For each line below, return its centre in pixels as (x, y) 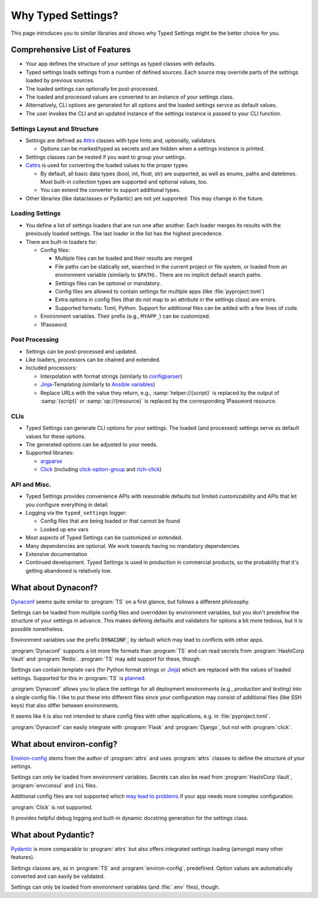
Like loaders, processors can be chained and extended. (93, 360)
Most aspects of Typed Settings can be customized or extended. (104, 538)
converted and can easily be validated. (58, 876)
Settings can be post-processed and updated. (82, 351)
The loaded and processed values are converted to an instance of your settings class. (130, 97)
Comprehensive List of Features (71, 50)
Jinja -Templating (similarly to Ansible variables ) (98, 384)
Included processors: (51, 368)
